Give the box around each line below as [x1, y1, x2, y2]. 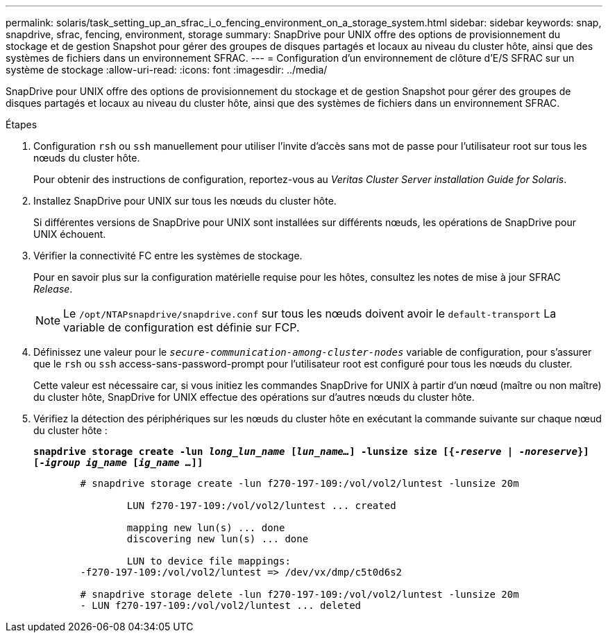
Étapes [6, 119, 37, 130]
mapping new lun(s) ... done [126, 522, 285, 533]
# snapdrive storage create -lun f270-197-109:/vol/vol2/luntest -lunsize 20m [80, 478, 519, 489]
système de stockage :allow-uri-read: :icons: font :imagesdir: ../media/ [6, 64, 328, 76]
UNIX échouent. [33, 228, 106, 240]
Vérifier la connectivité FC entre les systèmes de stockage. [33, 250, 303, 261]
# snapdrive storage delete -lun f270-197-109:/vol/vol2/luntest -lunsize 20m [80, 589, 519, 600]
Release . [33, 283, 73, 295]
